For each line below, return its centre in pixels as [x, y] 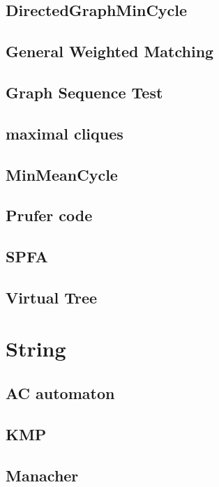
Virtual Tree [52, 297]
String [36, 349]
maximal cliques [65, 133]
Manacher [42, 475]
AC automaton [60, 393]
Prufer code [49, 215]
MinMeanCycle [62, 174]
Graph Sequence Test [84, 92]
